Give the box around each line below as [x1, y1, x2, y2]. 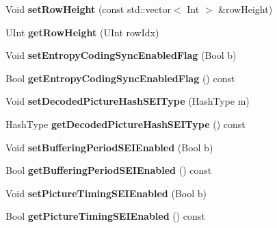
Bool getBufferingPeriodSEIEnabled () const [5, 163, 212, 177]
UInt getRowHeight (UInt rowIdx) [5, 25, 159, 39]
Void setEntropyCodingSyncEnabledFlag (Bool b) [5, 48, 237, 62]
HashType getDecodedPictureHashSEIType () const [5, 116, 246, 131]
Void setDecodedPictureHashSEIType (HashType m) [5, 94, 250, 108]
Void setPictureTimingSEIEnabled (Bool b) [5, 186, 207, 200]
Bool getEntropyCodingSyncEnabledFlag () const [5, 71, 235, 85]
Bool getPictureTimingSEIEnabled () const [5, 209, 205, 223]
